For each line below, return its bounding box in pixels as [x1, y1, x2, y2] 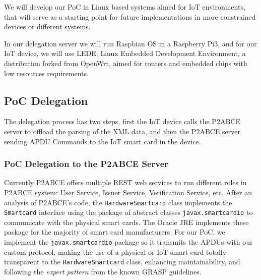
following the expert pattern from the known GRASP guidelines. [4, 266, 202, 276]
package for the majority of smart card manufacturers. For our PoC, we [4, 227, 225, 237]
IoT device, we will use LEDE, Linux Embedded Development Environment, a [4, 48, 246, 59]
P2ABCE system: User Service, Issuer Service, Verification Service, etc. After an [4, 187, 252, 197]
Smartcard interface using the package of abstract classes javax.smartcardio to [4, 207, 253, 217]
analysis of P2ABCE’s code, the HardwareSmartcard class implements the [4, 197, 232, 207]
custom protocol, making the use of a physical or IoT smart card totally [4, 246, 227, 257]
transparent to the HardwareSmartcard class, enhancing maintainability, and [4, 256, 240, 267]
